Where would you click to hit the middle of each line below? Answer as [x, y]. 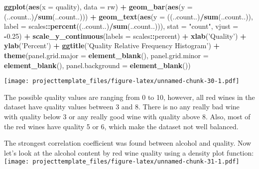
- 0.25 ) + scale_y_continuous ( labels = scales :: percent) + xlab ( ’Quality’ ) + [125, 36]
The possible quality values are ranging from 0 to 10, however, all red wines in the [129, 97]
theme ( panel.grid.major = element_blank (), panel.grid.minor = [106, 55]
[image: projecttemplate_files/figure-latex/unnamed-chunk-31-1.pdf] [122, 162]
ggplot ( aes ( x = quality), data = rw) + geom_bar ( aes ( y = [98, 6]
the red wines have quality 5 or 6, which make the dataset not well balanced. [121, 126]
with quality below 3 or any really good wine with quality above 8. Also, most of [127, 116]
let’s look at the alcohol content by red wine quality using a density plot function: [129, 152]
